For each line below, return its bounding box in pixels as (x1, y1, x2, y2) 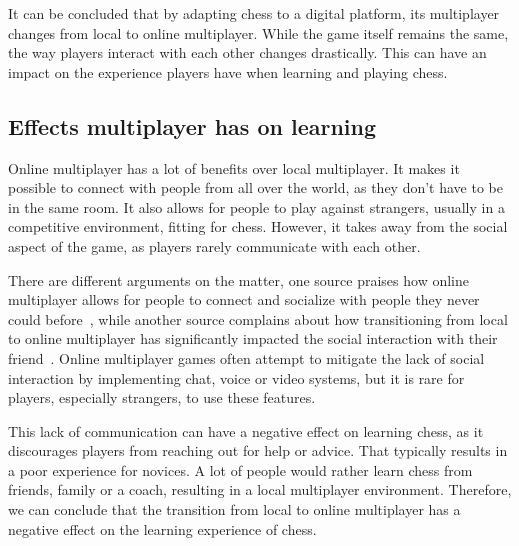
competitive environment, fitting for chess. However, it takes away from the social (8, 216, 508, 237)
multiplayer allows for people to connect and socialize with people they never (8, 289, 480, 310)
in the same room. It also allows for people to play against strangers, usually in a (8, 196, 505, 217)
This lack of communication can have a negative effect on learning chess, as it (8, 420, 484, 441)
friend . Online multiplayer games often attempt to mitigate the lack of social (8, 347, 485, 368)
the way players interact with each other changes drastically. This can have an (8, 42, 487, 63)
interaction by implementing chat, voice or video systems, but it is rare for (8, 367, 465, 388)
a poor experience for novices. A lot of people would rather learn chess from (8, 459, 473, 480)
